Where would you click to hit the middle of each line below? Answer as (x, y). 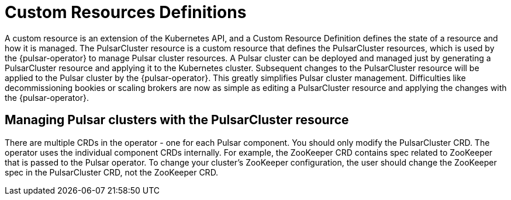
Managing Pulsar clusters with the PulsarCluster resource (177, 120)
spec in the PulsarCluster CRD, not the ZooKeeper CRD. (112, 172)
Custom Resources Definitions (126, 12)
